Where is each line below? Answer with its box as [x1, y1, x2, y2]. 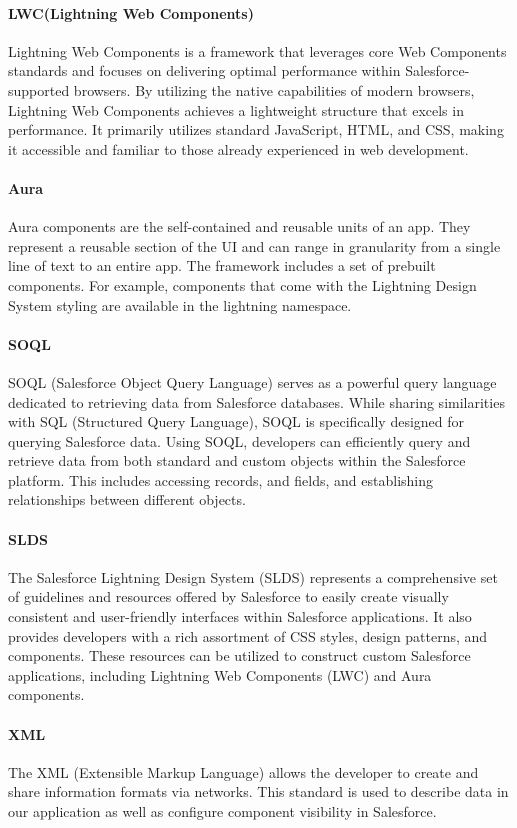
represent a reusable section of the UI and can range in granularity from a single [8, 235, 501, 256]
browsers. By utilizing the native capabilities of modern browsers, [73, 79, 475, 100]
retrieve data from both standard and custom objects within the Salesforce [8, 450, 466, 471]
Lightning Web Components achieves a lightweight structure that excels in [8, 99, 464, 120]
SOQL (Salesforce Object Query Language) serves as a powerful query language [8, 371, 497, 392]
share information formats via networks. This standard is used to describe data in [8, 781, 509, 802]
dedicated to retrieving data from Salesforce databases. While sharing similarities [8, 391, 505, 412]
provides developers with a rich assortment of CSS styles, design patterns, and [8, 625, 488, 646]
